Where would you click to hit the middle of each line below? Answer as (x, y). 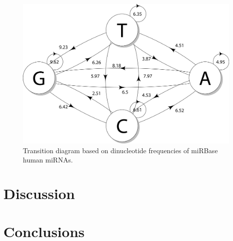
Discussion (39, 193)
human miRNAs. (48, 160)
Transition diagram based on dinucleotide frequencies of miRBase (120, 150)
